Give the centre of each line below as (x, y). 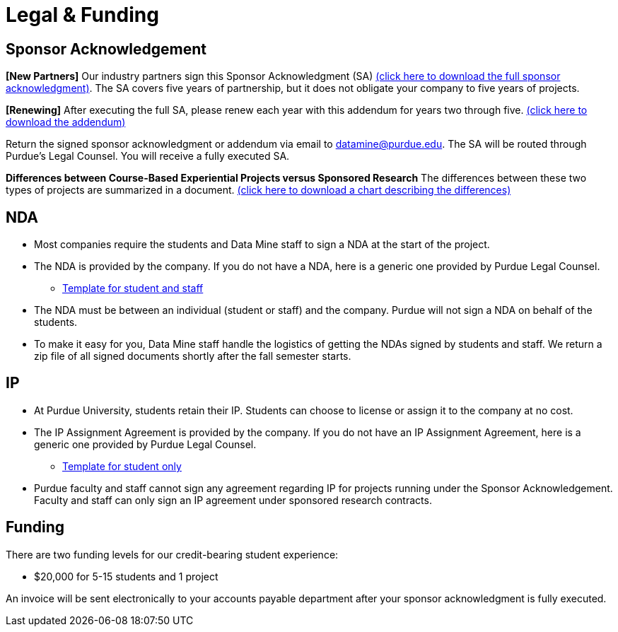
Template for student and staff (133, 288)
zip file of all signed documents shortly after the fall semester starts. (193, 356)
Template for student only (122, 466)
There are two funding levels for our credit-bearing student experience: (172, 554)
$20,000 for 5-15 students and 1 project (126, 576)
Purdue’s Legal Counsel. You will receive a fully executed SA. (148, 156)
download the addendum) (66, 122)
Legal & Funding (82, 15)
